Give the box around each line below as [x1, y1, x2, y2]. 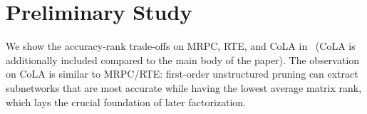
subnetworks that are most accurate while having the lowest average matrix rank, [6, 80, 362, 95]
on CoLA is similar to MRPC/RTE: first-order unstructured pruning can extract [6, 66, 358, 81]
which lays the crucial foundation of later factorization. [6, 94, 247, 109]
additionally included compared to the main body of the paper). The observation [6, 52, 360, 67]
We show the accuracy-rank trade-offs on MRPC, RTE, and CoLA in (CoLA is [6, 38, 356, 53]
